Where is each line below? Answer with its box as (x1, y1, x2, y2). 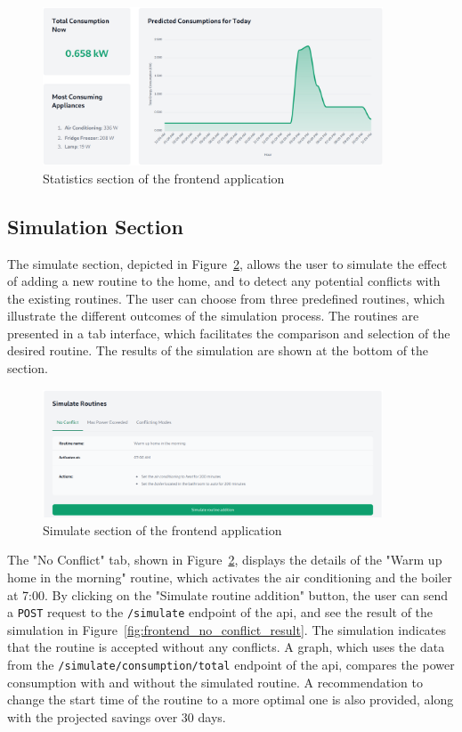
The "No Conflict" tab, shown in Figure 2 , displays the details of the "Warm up (7, 550, 442, 569)
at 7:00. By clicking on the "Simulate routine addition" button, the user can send (7, 585, 449, 604)
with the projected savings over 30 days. (7, 707, 226, 726)
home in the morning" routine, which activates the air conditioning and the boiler (7, 567, 452, 586)
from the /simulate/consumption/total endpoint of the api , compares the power (7, 655, 455, 673)
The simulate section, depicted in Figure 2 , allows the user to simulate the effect (7, 254, 448, 272)
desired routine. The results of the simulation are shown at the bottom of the (7, 341, 429, 360)
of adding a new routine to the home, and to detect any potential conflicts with (7, 272, 441, 290)
